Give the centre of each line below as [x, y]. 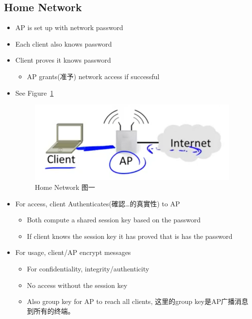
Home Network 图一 [65, 187]
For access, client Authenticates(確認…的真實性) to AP [98, 203]
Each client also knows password [64, 43]
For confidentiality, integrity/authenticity [88, 268]
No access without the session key [77, 285]
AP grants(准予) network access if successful [93, 76]
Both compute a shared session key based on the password [114, 220]
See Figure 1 [34, 92]
